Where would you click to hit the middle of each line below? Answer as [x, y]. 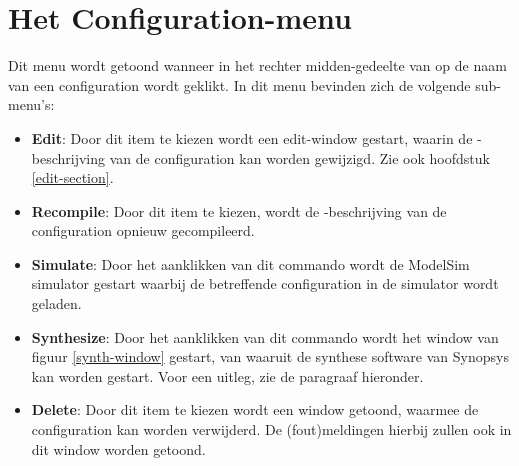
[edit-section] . [72, 177]
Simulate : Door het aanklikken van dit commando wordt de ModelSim [250, 263]
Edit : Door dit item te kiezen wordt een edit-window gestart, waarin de [252, 137]
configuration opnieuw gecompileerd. [143, 230]
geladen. [56, 303]
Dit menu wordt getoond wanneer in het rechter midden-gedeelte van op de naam [257, 65]
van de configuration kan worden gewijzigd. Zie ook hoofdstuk [299, 157]
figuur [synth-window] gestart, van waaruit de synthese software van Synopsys [270, 356]
